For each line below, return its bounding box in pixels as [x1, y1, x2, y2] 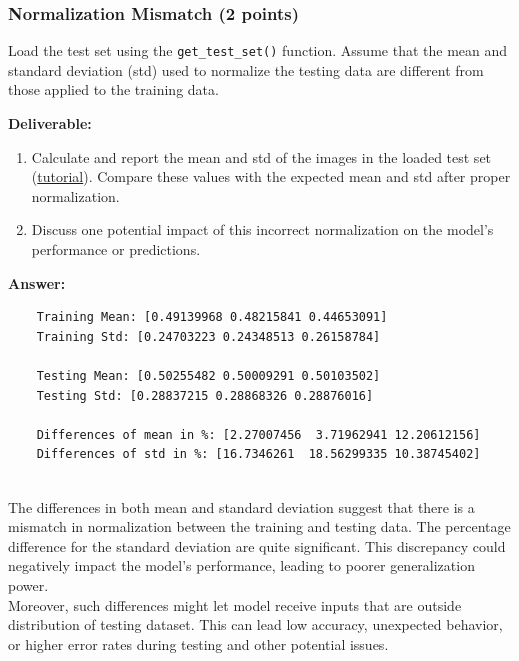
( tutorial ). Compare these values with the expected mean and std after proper [31, 166, 511, 187]
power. [8, 574, 49, 595]
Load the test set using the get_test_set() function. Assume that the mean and [8, 40, 508, 61]
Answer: [8, 272, 66, 293]
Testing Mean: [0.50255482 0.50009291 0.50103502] [36, 369, 381, 383]
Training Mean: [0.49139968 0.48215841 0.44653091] [36, 310, 388, 325]
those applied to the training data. [8, 79, 219, 100]
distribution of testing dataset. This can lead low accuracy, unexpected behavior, [8, 614, 503, 635]
